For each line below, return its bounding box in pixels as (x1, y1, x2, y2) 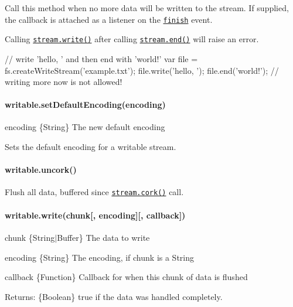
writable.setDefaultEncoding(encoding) (5, 98, 166, 111)
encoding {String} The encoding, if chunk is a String (5, 251, 195, 263)
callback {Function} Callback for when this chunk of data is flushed (5, 271, 248, 283)
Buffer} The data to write (57, 231, 150, 243)
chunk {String (5, 231, 55, 243)
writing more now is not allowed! (5, 76, 122, 88)
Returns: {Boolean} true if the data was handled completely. (5, 290, 223, 302)
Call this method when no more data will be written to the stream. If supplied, (5, 2, 289, 13)
